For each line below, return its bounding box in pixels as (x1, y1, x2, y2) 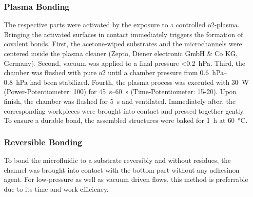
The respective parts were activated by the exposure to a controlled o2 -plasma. (4, 20, 240, 30)
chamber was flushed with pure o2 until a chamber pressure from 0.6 (4, 67, 209, 78)
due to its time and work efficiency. (4, 183, 109, 194)
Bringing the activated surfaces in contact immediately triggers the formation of (4, 29, 243, 39)
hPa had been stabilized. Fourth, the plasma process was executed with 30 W (16, 77, 249, 87)
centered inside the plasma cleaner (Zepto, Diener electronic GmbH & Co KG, (4, 48, 238, 58)
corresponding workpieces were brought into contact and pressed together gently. (4, 105, 245, 116)
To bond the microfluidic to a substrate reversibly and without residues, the (4, 155, 231, 165)
